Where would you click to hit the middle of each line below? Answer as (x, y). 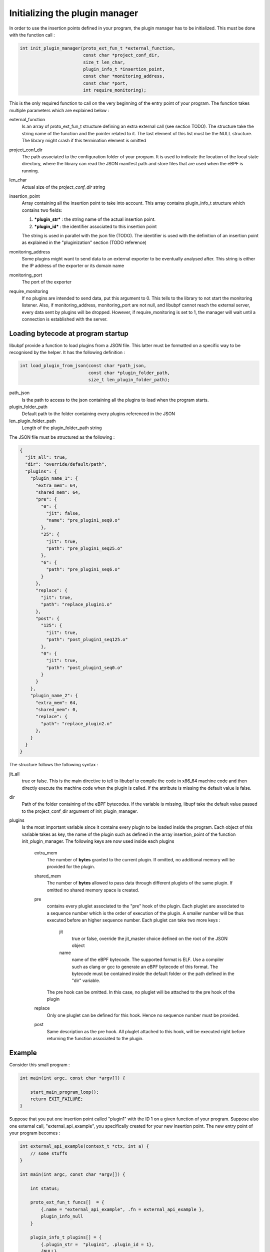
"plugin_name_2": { (54, 696)
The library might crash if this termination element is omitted (84, 141)
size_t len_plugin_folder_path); (129, 380)
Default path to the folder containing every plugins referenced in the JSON (98, 414)
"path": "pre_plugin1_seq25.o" (84, 549)
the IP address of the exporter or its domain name (73, 266)
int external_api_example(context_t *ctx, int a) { (84, 1146)
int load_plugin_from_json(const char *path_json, (83, 366)
